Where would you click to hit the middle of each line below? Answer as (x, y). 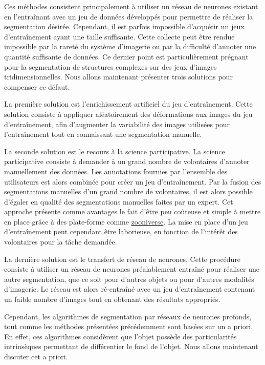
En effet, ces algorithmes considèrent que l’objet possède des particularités (120, 336)
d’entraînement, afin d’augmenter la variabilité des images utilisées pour (117, 124)
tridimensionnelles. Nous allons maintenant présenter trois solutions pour (118, 77)
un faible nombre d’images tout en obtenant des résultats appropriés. (112, 299)
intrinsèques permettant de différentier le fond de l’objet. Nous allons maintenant (131, 346)
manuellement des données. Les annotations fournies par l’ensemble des (116, 171)
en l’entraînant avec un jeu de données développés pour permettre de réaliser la (129, 16)
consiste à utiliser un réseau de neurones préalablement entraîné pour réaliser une (132, 269)
